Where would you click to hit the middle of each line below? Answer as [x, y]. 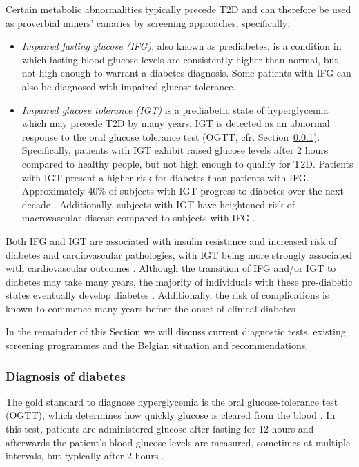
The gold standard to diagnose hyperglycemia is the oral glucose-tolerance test [172, 401]
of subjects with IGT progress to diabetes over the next [226, 191]
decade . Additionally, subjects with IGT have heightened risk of [158, 204]
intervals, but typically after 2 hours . [85, 456]
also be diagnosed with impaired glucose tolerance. [129, 86]
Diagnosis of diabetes [66, 376]
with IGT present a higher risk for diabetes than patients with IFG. [165, 177]
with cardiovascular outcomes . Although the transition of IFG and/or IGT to [171, 268]
